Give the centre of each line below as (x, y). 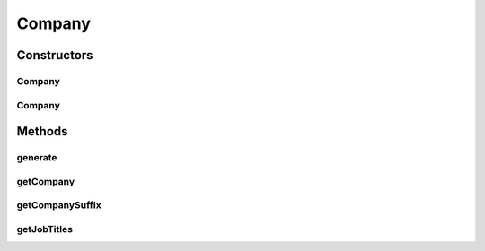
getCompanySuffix (59, 205)
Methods (42, 131)
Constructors (55, 55)
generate (37, 158)
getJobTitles (45, 229)
